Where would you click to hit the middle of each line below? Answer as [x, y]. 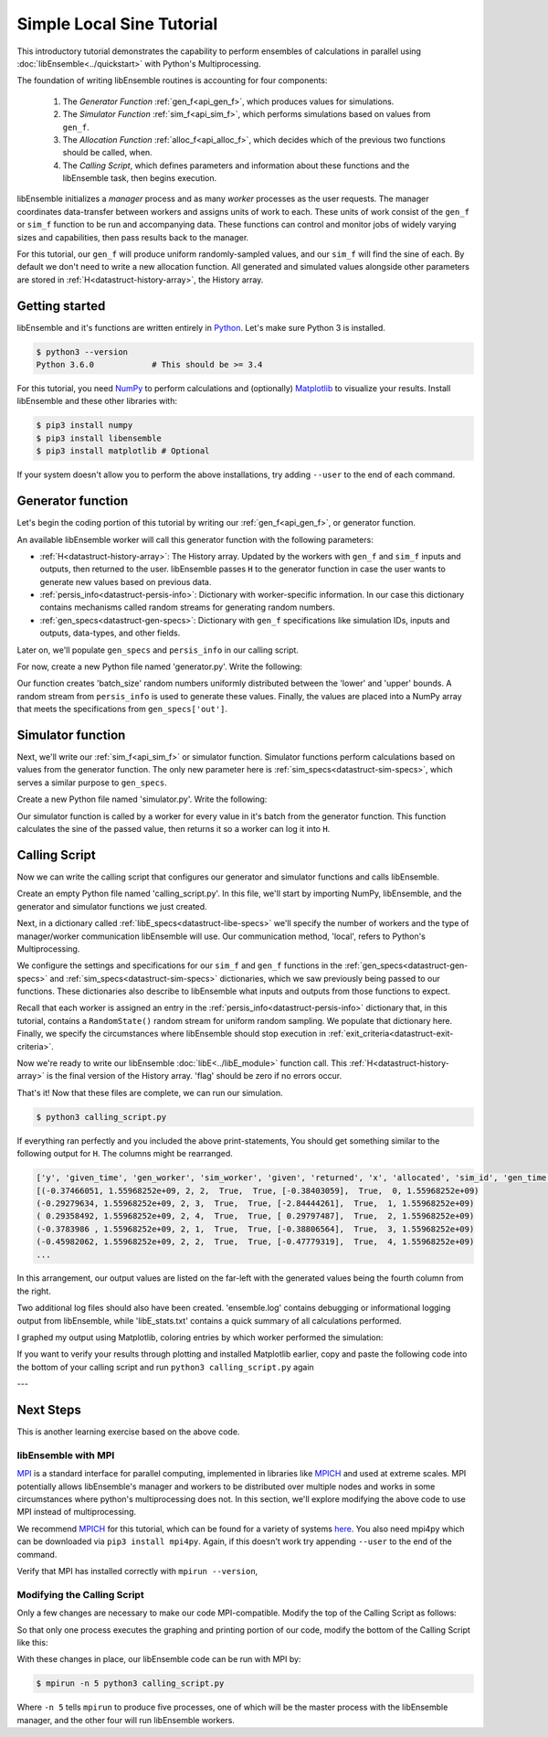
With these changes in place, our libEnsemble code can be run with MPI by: [159, 1659]
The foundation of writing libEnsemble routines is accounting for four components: [172, 80]
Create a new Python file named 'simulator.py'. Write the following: [142, 799]
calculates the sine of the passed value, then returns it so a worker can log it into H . [174, 829]
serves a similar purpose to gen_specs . [92, 783]
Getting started [61, 306]
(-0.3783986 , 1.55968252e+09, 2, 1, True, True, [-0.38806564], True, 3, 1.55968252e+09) [255, 1229]
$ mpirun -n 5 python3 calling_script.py [130, 1684]
